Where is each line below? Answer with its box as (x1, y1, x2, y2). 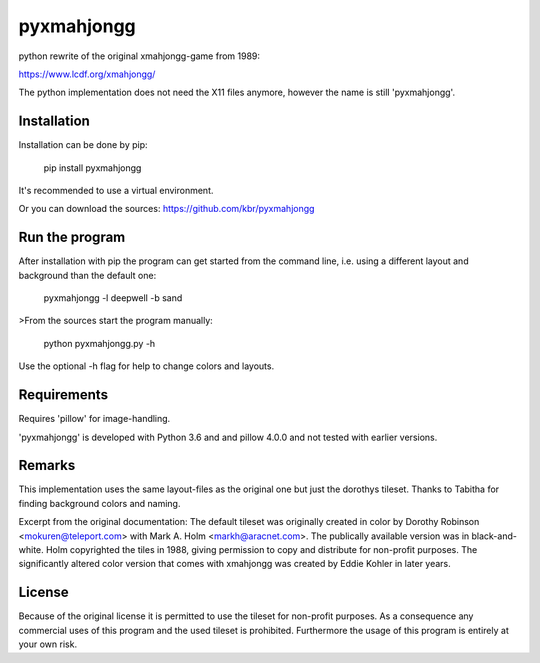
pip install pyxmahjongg (43, 161, 142, 174)
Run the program (18, 229, 126, 246)
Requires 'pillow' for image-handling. (18, 413, 171, 425)
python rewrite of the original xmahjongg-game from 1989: (18, 50, 260, 62)
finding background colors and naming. (18, 497, 181, 509)
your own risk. (18, 638, 78, 650)
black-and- (471, 530, 517, 542)
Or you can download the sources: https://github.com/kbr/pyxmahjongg (18, 203, 315, 215)
